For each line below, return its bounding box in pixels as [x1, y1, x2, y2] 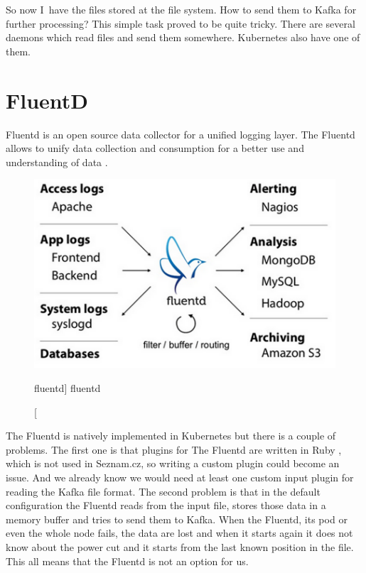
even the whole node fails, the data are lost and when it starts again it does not [6, 525, 353, 540]
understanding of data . [6, 154, 108, 169]
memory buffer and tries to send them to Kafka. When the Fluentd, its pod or [6, 511, 348, 526]
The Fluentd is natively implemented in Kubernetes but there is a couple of [6, 428, 336, 443]
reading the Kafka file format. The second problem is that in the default [6, 484, 321, 498]
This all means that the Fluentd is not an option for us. [6, 553, 249, 568]
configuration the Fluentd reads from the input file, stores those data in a [6, 498, 326, 513]
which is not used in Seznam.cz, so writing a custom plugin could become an [6, 456, 340, 471]
